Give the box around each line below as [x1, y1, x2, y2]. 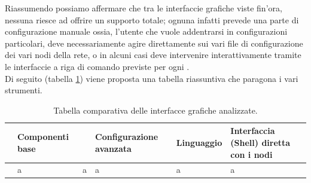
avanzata [95, 142, 132, 154]
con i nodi [230, 148, 273, 160]
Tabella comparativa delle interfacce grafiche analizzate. [53, 103, 258, 116]
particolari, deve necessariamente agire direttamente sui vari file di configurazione [5, 36, 303, 49]
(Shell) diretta [230, 136, 291, 148]
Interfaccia [230, 124, 275, 137]
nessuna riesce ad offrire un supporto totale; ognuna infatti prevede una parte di [5, 13, 299, 26]
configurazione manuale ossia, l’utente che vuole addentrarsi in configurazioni [5, 25, 288, 38]
